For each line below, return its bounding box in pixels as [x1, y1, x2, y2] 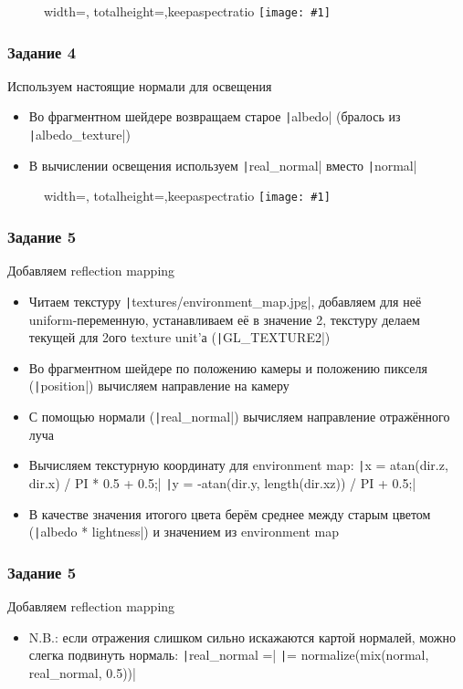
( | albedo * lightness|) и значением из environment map [28, 522, 339, 541]
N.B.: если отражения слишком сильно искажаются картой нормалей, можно [28, 627, 456, 646]
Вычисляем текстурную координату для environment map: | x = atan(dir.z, [28, 455, 448, 475]
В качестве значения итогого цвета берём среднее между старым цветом [28, 504, 431, 523]
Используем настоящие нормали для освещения [7, 76, 272, 95]
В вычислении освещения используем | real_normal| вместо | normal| [28, 155, 417, 174]
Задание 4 [7, 40, 77, 63]
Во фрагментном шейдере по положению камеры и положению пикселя [28, 358, 427, 377]
